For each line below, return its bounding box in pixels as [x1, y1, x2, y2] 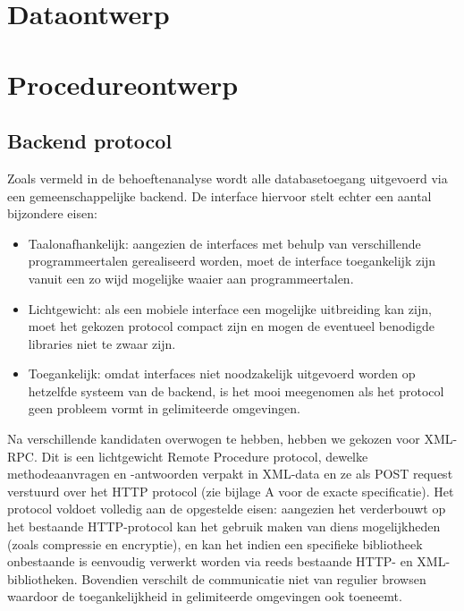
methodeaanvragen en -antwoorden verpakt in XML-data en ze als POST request [7, 464, 453, 483]
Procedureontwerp [7, 65, 239, 102]
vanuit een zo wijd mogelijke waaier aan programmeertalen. [28, 268, 354, 287]
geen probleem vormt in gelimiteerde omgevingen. [28, 399, 301, 418]
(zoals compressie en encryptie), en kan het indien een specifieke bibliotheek [7, 534, 423, 553]
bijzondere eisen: [7, 204, 97, 223]
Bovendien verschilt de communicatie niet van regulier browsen [81, 569, 426, 588]
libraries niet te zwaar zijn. [28, 334, 176, 352]
